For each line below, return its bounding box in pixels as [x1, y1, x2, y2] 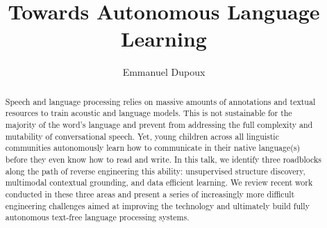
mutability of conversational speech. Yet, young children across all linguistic [5, 130, 279, 142]
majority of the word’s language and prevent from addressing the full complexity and [5, 119, 313, 131]
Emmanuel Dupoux [122, 65, 206, 79]
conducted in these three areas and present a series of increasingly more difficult [5, 188, 295, 199]
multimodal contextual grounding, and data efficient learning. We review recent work [5, 177, 313, 188]
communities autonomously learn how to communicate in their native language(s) [5, 142, 301, 154]
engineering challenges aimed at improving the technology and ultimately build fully [5, 199, 310, 211]
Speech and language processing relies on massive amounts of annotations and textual [5, 95, 316, 107]
